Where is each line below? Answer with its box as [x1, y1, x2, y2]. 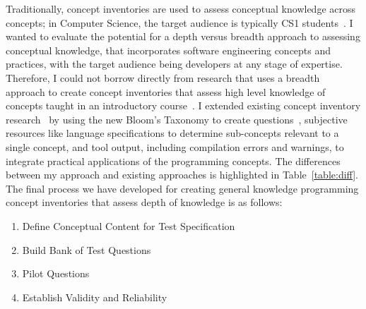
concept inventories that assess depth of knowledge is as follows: [6, 195, 283, 210]
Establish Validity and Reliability [22, 289, 167, 304]
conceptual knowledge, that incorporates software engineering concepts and [6, 42, 331, 57]
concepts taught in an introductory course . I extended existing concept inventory [6, 98, 361, 113]
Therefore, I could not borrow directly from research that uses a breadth [6, 70, 320, 85]
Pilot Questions [22, 266, 90, 281]
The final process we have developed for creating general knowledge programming [6, 181, 359, 195]
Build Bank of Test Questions [22, 242, 151, 257]
